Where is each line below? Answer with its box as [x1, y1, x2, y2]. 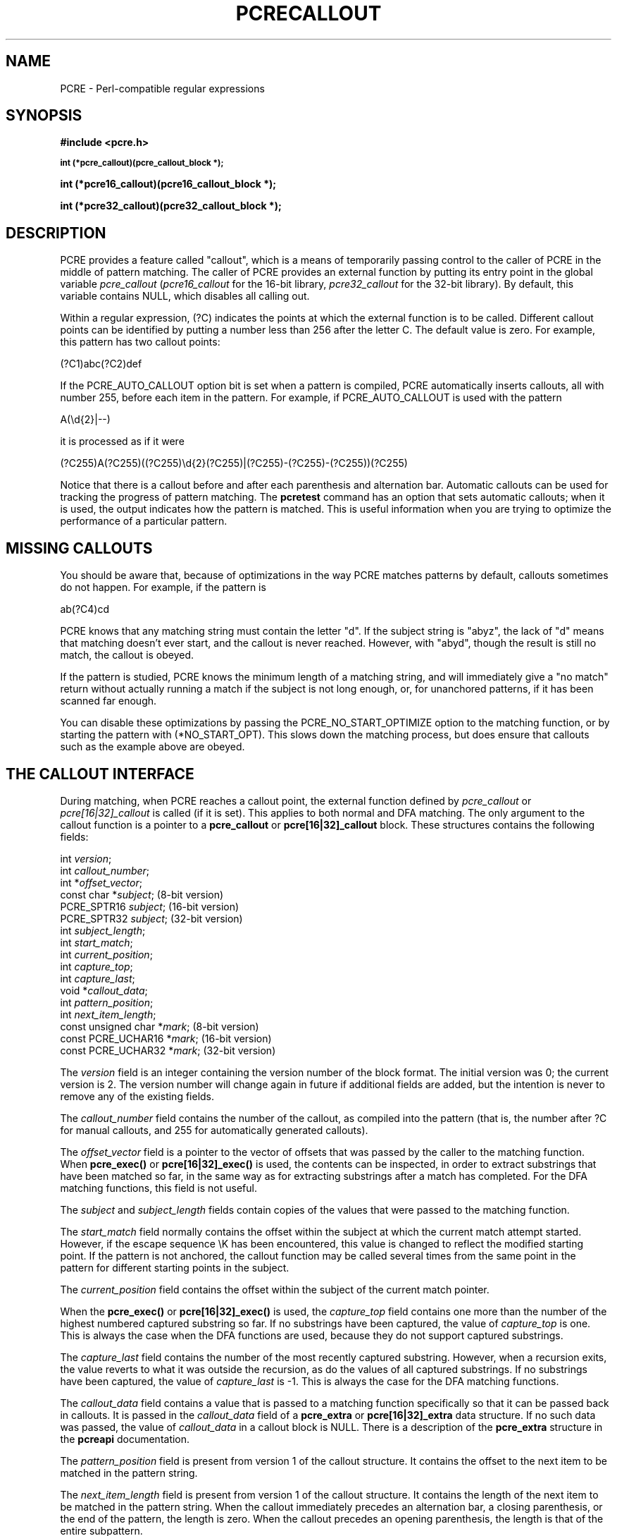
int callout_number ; [60, 864, 150, 877]
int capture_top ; [60, 960, 133, 973]
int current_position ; [60, 948, 153, 961]
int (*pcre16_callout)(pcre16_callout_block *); [60, 178, 277, 190]
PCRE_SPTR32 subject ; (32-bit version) [60, 912, 243, 925]
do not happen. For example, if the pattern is [60, 581, 266, 594]
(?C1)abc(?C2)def [60, 358, 142, 370]
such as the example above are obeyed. [60, 740, 245, 753]
